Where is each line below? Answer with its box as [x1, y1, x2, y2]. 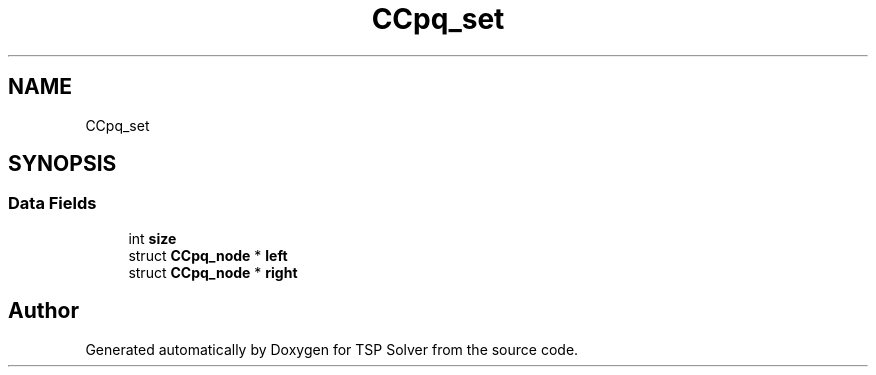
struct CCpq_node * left [128, 246, 288, 264]
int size [128, 229, 177, 247]
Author [8, 298, 79, 324]
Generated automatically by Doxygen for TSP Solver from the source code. [85, 340, 579, 358]
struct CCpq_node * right [128, 263, 298, 281]
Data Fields [8, 193, 97, 214]
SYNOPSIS [8, 151, 117, 177]
